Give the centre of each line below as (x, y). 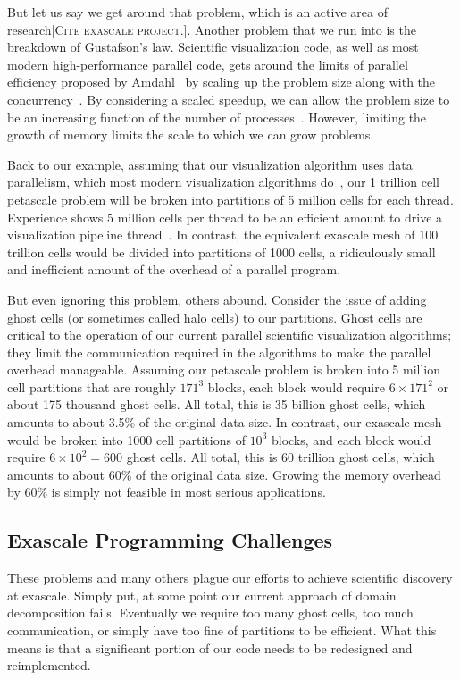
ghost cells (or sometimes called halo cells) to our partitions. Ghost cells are (215, 317)
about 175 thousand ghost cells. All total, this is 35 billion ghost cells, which (217, 404)
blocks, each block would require (296, 386)
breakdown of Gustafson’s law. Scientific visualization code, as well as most (213, 47)
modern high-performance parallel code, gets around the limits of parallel (208, 64)
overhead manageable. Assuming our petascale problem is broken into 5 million (224, 369)
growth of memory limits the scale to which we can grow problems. (191, 134)
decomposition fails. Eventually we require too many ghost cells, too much (210, 613)
